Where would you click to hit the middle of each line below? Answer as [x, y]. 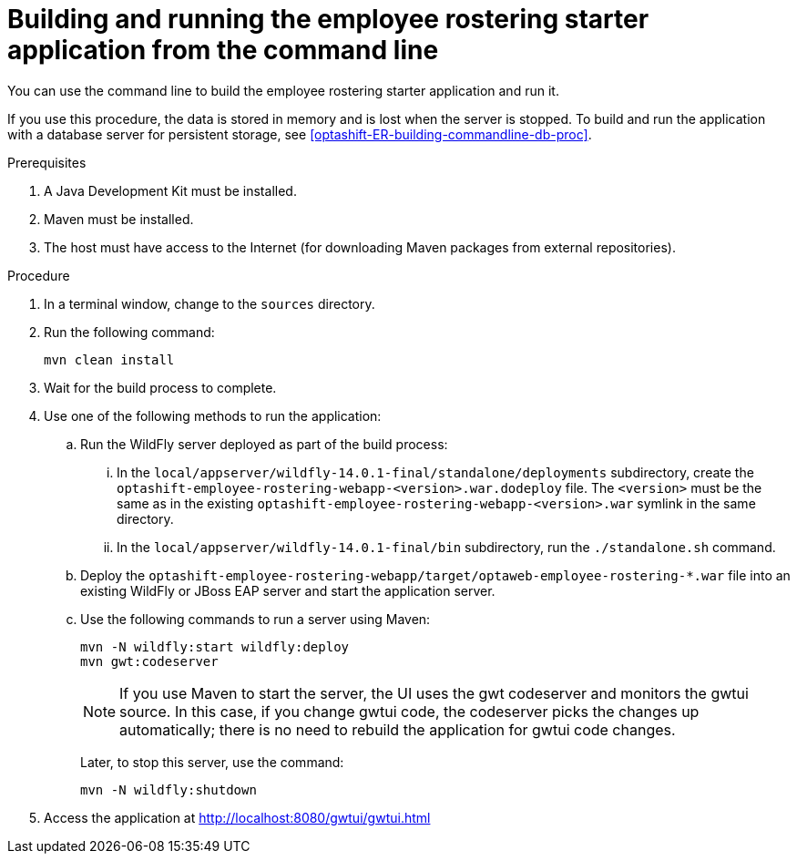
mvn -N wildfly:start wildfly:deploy [215, 646]
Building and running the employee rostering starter [328, 19]
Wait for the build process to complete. [160, 387]
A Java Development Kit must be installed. [170, 190]
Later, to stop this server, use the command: [212, 762]
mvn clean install [109, 359]
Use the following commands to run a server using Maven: [255, 619]
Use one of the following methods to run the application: [213, 415]
